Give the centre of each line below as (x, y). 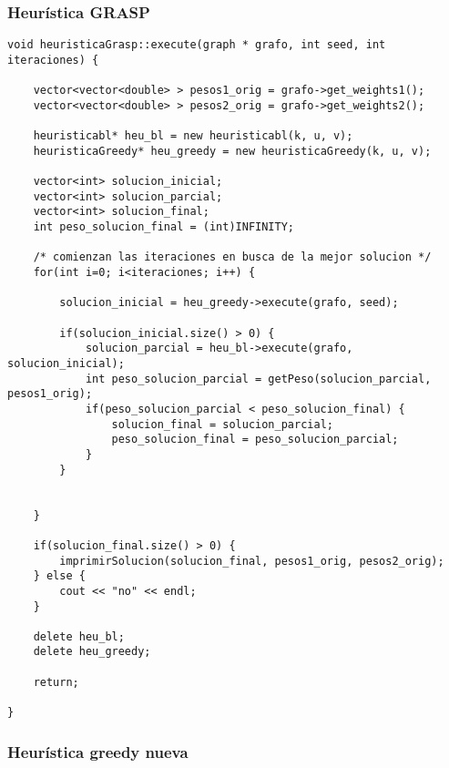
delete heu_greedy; (92, 652)
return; (56, 682)
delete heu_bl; (79, 636)
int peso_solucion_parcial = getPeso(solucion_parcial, (258, 379)
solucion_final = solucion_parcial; (222, 424)
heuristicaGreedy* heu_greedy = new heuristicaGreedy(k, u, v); (232, 151)
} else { (59, 576)
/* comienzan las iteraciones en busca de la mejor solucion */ (232, 257)
